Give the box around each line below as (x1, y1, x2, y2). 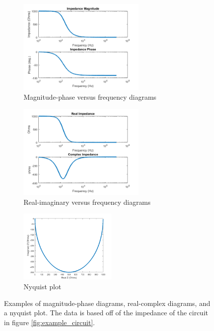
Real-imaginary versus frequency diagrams (24, 196, 151, 207)
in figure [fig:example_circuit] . (4, 317, 95, 327)
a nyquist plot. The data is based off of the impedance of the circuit (4, 307, 208, 318)
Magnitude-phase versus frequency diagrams (24, 92, 157, 102)
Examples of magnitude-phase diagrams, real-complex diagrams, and (4, 298, 211, 308)
